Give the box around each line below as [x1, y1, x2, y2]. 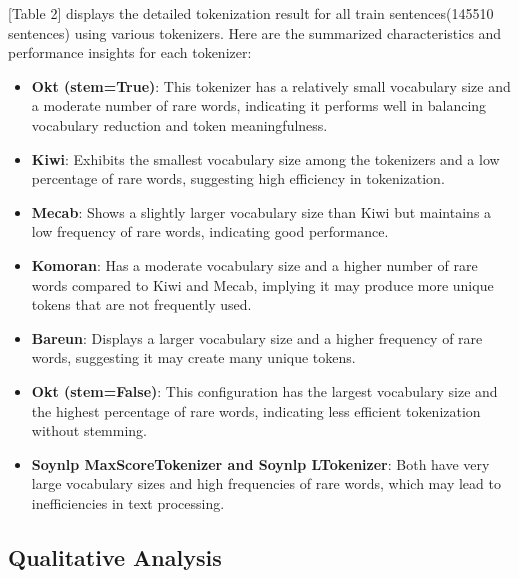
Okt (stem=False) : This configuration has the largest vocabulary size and [31, 380, 498, 401]
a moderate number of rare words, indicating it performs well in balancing [31, 95, 487, 116]
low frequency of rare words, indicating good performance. [31, 221, 389, 242]
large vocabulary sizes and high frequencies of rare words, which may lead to [31, 473, 501, 494]
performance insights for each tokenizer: [8, 42, 252, 63]
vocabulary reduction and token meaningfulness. [31, 114, 328, 135]
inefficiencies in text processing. [31, 492, 225, 513]
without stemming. [31, 420, 147, 441]
